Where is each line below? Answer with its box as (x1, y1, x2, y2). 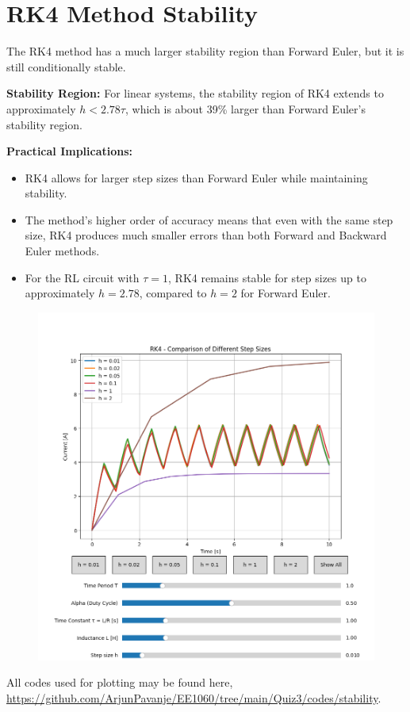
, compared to (139, 285, 207, 301)
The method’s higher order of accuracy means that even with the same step (25, 211, 393, 228)
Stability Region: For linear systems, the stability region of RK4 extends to (6, 85, 384, 101)
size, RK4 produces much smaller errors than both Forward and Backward (25, 227, 387, 243)
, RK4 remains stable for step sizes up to (168, 269, 366, 285)
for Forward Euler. (240, 285, 331, 301)
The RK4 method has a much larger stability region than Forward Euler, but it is (6, 43, 404, 59)
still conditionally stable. (6, 58, 126, 75)
